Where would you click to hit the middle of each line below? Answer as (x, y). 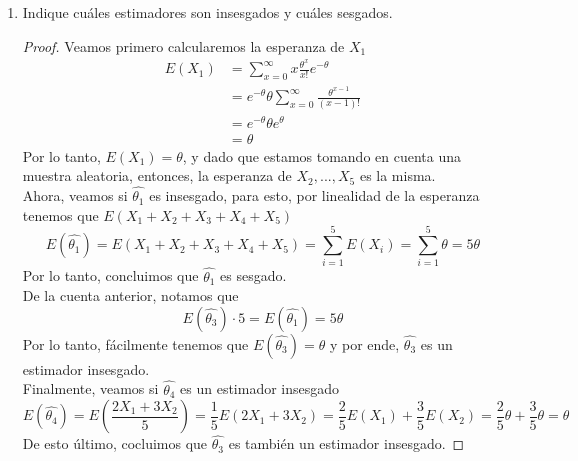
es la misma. (397, 175)
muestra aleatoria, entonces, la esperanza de (157, 175)
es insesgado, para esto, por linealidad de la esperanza (314, 195)
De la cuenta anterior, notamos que (130, 295)
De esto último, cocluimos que (115, 443)
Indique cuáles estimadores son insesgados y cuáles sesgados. (207, 12)
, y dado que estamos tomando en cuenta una (322, 155)
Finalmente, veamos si (90, 388)
